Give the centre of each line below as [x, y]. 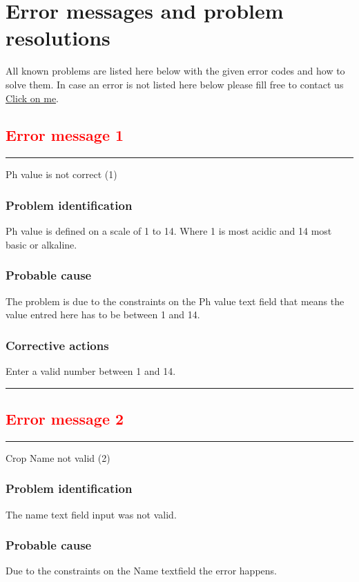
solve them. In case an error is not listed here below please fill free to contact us [175, 84]
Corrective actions [57, 345]
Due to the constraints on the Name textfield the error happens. [141, 571]
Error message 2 [65, 418]
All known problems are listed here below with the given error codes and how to [175, 71]
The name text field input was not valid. [91, 514]
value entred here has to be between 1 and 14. [103, 314]
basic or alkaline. [41, 244]
